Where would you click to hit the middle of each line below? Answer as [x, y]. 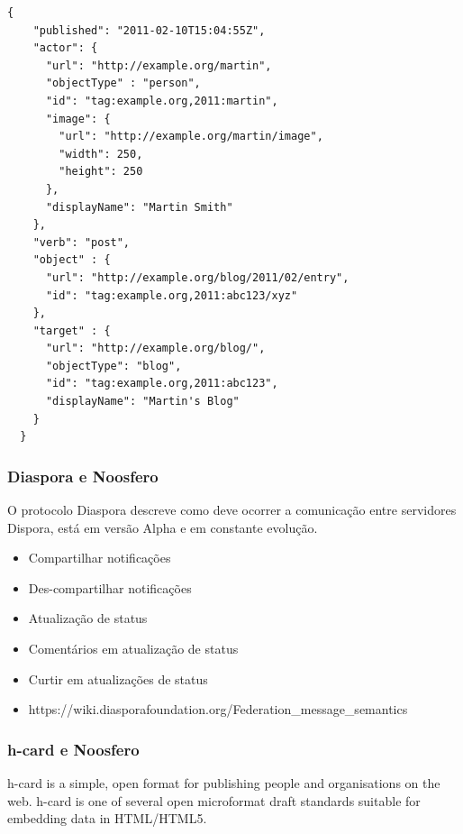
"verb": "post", [82, 242]
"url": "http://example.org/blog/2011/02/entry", [197, 277]
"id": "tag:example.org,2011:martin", [162, 101]
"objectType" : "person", [123, 83]
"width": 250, [101, 154]
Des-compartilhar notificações [110, 587]
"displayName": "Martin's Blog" [142, 402]
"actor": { [65, 48]
